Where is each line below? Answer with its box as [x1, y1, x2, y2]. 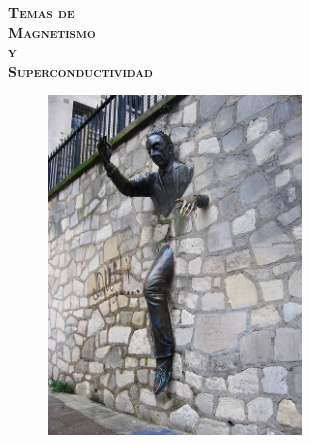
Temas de [8, 2, 75, 22]
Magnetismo [8, 21, 96, 42]
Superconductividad [8, 60, 153, 81]
